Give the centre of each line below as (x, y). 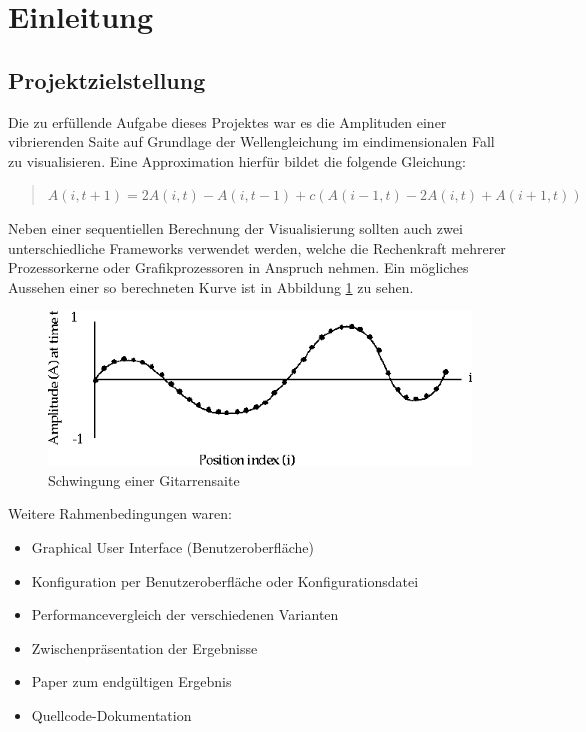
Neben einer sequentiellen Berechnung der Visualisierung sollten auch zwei (235, 227)
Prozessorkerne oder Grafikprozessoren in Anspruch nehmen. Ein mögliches (238, 267)
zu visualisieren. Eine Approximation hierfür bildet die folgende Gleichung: (237, 160)
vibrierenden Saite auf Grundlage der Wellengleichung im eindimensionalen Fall (251, 141)
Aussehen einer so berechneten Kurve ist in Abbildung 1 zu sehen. (211, 286)
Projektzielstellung (107, 79)
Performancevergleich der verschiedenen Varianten (185, 614)
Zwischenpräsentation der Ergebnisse (144, 647)
